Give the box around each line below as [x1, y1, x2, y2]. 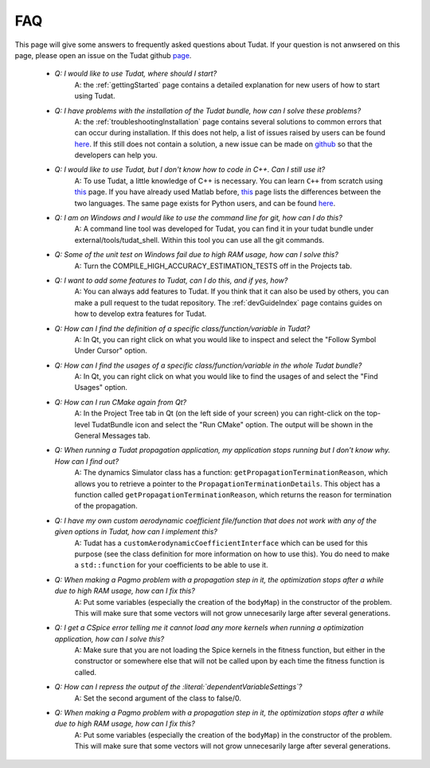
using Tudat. [74, 92, 115, 101]
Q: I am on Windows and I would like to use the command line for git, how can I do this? [54, 213, 342, 223]
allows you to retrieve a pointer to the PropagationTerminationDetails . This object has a [74, 478, 381, 489]
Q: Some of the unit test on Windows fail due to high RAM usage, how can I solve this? [54, 250, 338, 259]
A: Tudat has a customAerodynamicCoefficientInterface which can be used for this [74, 538, 368, 548]
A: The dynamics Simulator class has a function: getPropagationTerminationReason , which [74, 468, 389, 478]
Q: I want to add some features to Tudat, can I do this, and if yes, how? [54, 275, 288, 285]
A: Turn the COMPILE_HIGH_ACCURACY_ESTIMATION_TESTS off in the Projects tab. [74, 261, 352, 271]
